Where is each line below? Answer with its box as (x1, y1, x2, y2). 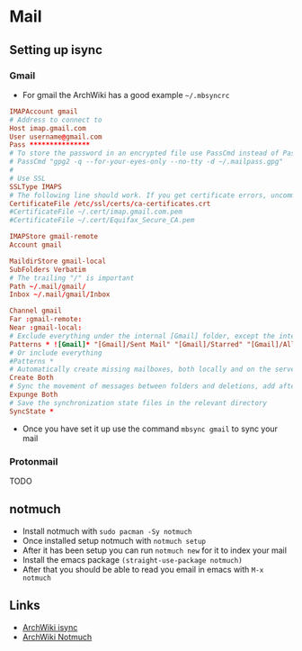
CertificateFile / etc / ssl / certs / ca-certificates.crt (9, 199, 211, 208)
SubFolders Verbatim (9, 265, 87, 274)
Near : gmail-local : (9, 323, 83, 332)
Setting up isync (9, 42, 103, 58)
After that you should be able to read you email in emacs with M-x (22, 564, 264, 574)
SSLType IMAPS (9, 182, 63, 191)
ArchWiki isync (22, 621, 78, 632)
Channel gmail (9, 306, 63, 316)
